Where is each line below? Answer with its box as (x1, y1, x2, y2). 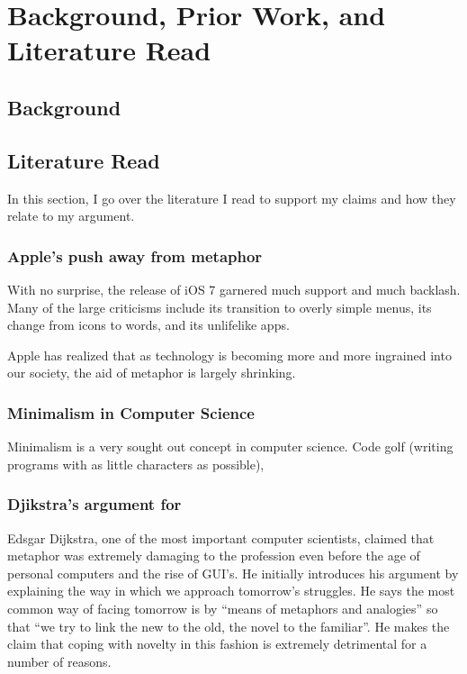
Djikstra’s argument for (7, 493, 182, 515)
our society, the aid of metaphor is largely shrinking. (7, 363, 296, 382)
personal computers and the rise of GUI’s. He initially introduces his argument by (7, 563, 459, 582)
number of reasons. (7, 651, 112, 670)
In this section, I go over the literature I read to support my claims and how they (7, 188, 456, 207)
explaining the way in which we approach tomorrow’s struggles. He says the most (7, 581, 455, 600)
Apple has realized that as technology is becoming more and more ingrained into (7, 345, 452, 364)
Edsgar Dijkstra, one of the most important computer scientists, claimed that (7, 528, 435, 547)
